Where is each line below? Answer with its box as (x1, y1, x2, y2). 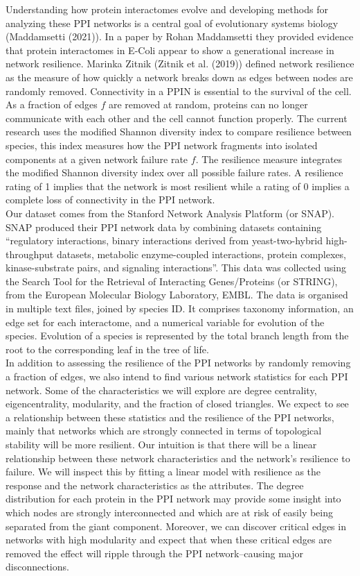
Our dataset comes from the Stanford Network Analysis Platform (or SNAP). (6, 205, 335, 220)
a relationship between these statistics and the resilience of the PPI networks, (6, 409, 334, 424)
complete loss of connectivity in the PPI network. (6, 192, 215, 207)
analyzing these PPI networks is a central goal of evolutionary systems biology (6, 15, 339, 30)
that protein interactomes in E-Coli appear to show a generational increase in (6, 42, 334, 57)
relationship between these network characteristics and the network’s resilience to (6, 450, 350, 465)
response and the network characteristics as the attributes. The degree (6, 477, 304, 492)
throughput (6, 246, 54, 261)
